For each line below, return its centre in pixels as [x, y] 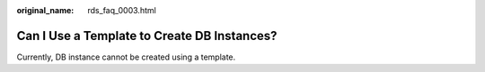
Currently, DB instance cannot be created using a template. [126, 57]
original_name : [45, 10]
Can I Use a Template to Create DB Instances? [147, 36]
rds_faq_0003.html [122, 10]
